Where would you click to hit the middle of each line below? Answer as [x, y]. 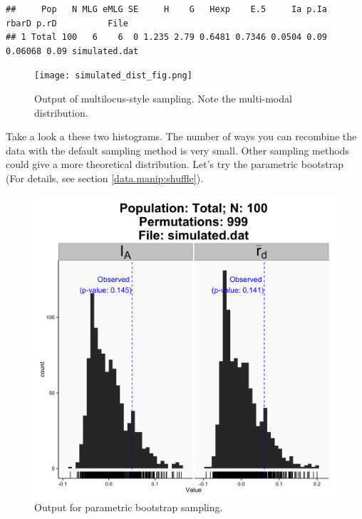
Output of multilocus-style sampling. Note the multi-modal [163, 99]
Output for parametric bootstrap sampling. [129, 507]
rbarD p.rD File [67, 23]
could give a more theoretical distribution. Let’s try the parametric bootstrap [175, 164]
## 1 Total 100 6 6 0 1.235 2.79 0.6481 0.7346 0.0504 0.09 [167, 37]
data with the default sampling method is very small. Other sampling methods [177, 150]
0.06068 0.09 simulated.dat [72, 51]
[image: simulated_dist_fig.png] [113, 76]
